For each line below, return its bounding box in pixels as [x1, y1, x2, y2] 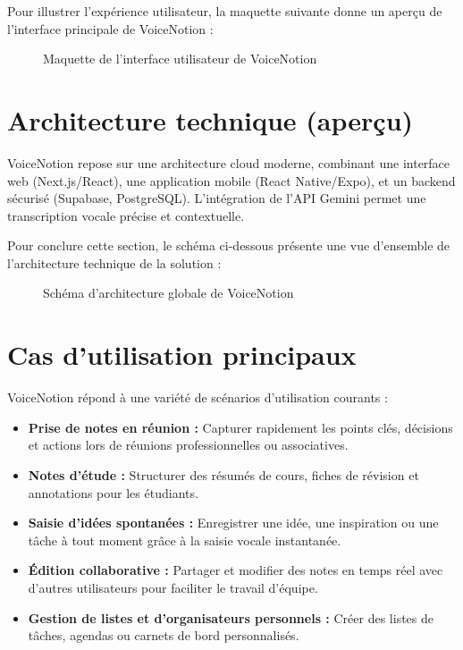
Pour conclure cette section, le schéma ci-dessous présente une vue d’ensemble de [7, 236, 450, 255]
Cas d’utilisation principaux [7, 336, 357, 373]
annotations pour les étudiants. [28, 483, 198, 502]
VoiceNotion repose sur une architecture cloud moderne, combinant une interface [7, 153, 450, 172]
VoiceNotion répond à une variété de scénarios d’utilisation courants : [7, 388, 388, 407]
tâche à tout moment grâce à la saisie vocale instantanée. [28, 530, 341, 549]
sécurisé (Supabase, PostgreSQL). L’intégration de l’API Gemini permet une [7, 189, 426, 207]
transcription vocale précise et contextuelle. [7, 206, 245, 224]
